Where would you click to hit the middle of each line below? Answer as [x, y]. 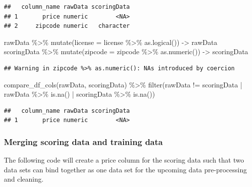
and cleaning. [24, 179]
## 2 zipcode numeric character [67, 26]
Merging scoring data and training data [84, 141]
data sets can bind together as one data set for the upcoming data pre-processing [126, 169]
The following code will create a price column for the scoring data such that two [124, 160]
